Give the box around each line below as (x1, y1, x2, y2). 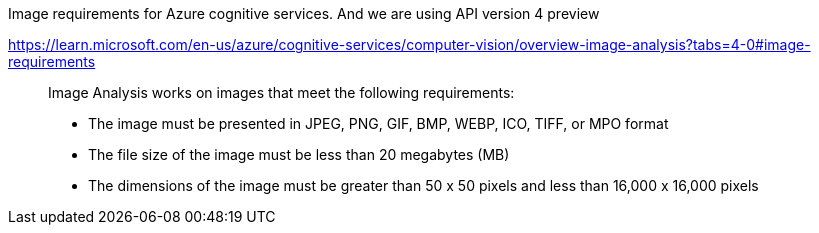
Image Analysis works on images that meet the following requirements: (48, 84, 515, 101)
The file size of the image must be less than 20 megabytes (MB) (88, 146, 510, 163)
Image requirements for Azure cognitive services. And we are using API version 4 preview (8, 5, 600, 22)
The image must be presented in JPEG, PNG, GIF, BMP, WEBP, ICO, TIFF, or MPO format (88, 115, 669, 132)
